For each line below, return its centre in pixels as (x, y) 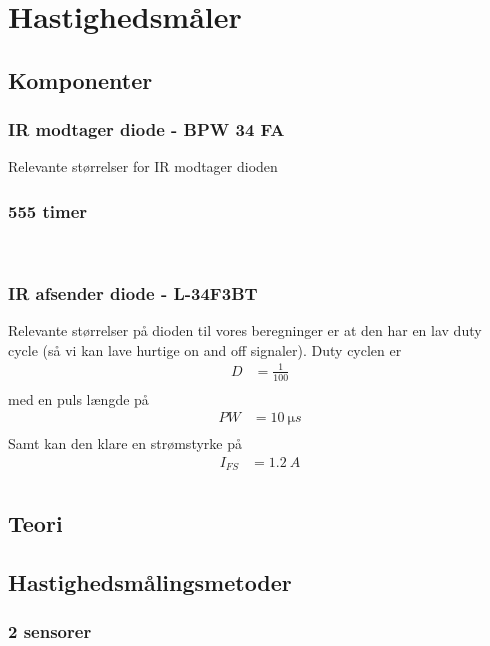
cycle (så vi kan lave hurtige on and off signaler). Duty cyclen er (205, 349)
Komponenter (80, 79)
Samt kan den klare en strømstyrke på (125, 443)
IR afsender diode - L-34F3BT (133, 292)
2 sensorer (50, 630)
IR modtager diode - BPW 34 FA (146, 129)
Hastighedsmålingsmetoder (150, 581)
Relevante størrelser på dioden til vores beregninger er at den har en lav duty (245, 330)
